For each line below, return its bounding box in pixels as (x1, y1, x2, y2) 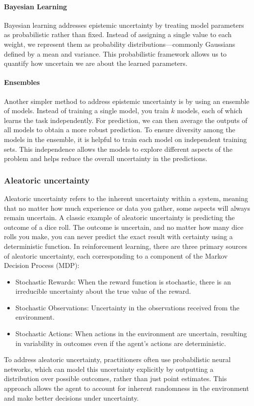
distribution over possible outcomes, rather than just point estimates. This (4, 373, 227, 384)
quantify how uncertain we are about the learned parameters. (4, 58, 188, 68)
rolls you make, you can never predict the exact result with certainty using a (4, 231, 233, 242)
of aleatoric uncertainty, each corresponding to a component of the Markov (4, 250, 228, 261)
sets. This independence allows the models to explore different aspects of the (4, 143, 233, 154)
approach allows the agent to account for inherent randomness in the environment (4, 383, 249, 393)
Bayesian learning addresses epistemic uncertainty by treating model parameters (4, 20, 244, 30)
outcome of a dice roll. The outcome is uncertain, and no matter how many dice (4, 222, 244, 232)
